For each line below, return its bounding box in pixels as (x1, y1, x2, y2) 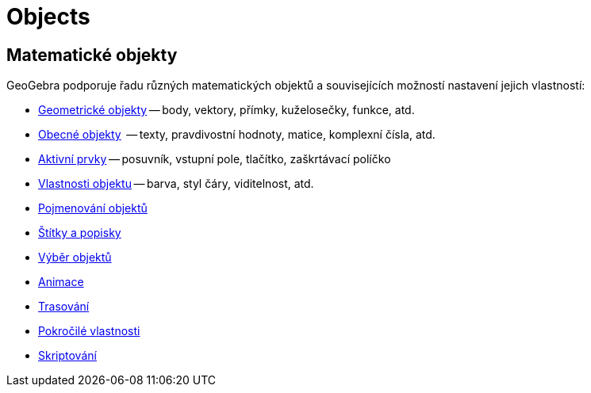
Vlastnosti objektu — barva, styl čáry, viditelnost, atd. (38, 177, 314, 191)
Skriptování (38, 349, 97, 363)
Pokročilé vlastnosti (38, 324, 140, 338)
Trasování (38, 300, 90, 314)
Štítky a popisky (38, 226, 121, 240)
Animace (38, 275, 84, 289)
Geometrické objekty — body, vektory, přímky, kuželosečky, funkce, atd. (38, 103, 415, 117)
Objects (6, 3, 90, 30)
